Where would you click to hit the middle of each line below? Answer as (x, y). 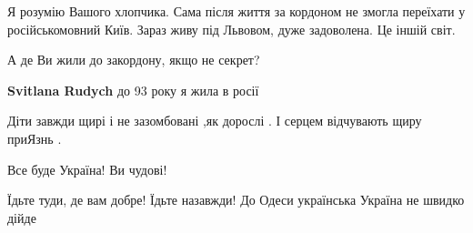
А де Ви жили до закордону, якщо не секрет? (134, 60)
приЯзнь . (35, 138)
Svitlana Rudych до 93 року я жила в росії (133, 90)
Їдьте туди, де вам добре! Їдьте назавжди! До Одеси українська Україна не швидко (236, 200)
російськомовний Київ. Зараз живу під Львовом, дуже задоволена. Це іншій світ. (231, 29)
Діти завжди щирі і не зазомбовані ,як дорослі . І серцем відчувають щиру (215, 121)
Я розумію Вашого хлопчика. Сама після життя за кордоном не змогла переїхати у (236, 11)
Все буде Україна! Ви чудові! (87, 169)
